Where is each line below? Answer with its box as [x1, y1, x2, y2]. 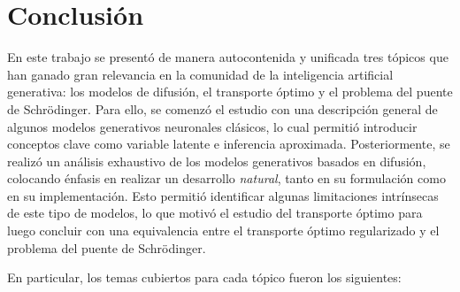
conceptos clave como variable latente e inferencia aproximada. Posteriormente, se [7, 134, 450, 153]
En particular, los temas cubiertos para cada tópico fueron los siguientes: [7, 268, 402, 287]
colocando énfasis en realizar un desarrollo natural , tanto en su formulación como [7, 169, 446, 188]
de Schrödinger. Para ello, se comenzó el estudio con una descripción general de [7, 99, 438, 118]
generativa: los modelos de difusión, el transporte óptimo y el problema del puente [7, 82, 453, 101]
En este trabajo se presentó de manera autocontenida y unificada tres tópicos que [7, 48, 448, 66]
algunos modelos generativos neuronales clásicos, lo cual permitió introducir [7, 117, 418, 135]
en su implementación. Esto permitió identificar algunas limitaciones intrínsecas [7, 186, 439, 204]
